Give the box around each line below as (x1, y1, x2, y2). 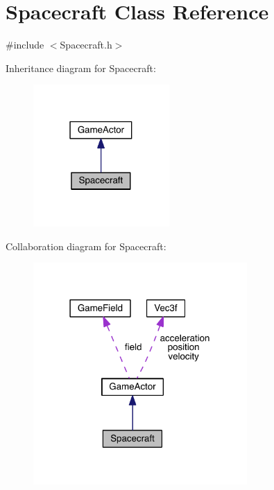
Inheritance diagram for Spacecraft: (6, 60, 156, 75)
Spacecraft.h (60, 37, 112, 52)
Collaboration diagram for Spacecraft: (6, 238, 166, 253)
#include (6, 37, 44, 52)
